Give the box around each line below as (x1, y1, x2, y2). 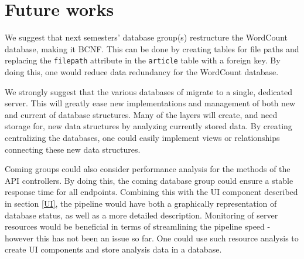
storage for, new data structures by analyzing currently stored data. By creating (5, 120, 292, 132)
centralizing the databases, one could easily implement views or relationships (5, 131, 280, 143)
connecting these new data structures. (5, 143, 141, 155)
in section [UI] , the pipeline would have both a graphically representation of (5, 197, 277, 209)
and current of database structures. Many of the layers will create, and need (5, 108, 278, 120)
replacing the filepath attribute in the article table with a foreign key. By (5, 54, 281, 66)
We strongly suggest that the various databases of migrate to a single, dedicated (5, 85, 293, 97)
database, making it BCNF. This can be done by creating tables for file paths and (5, 42, 299, 55)
